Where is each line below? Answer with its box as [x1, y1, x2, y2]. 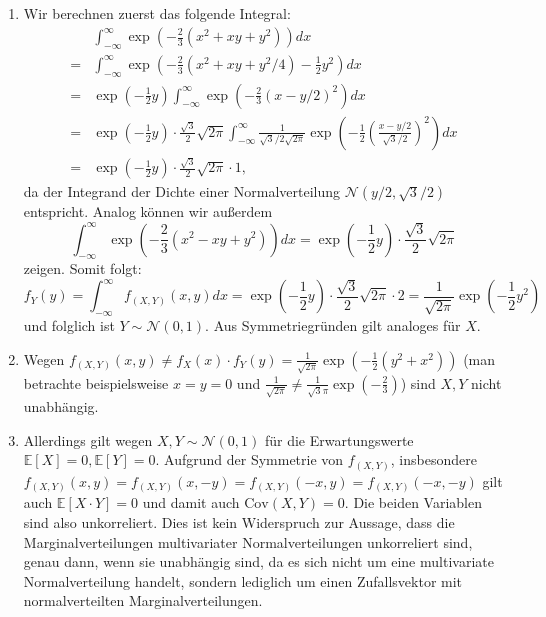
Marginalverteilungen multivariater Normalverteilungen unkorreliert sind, [23, 531, 473, 552]
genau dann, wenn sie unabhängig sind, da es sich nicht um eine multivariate [23, 551, 494, 572]
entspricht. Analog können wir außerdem [23, 201, 273, 222]
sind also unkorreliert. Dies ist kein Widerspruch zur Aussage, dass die [23, 512, 455, 533]
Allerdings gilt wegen [23, 429, 153, 450]
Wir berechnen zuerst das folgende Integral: [23, 3, 291, 24]
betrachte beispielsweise [23, 372, 169, 393]
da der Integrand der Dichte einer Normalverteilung [23, 181, 341, 202]
